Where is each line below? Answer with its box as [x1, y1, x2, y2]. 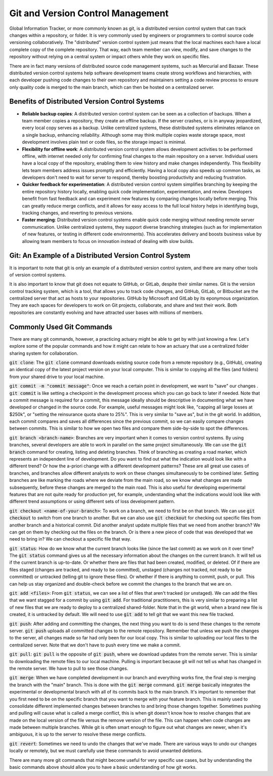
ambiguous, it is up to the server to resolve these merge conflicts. [9, 731, 147, 738]
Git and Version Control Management [9, 8, 169, 19]
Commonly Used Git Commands [9, 322, 113, 331]
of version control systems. [9, 271, 66, 278]
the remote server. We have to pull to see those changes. [9, 665, 128, 671]
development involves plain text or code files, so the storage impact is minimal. [22, 139, 187, 145]
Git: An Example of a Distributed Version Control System [9, 251, 191, 260]
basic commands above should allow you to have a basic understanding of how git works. [9, 764, 197, 770]
